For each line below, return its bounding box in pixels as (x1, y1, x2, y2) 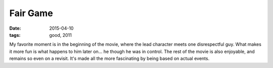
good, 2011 (49, 32, 72, 38)
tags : (9, 32, 21, 38)
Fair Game (9, 8, 53, 19)
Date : (9, 25, 21, 31)
